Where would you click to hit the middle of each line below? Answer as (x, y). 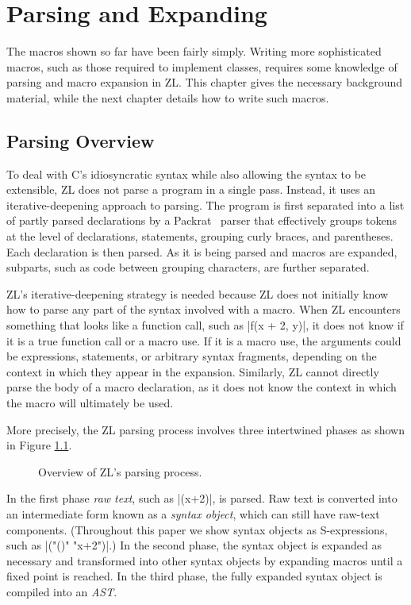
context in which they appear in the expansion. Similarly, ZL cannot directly (193, 371)
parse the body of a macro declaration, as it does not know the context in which (202, 387)
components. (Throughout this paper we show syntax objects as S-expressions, (197, 529)
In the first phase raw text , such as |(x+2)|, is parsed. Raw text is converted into (202, 498)
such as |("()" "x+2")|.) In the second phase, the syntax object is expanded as (194, 545)
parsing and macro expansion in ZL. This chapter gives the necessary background (205, 82)
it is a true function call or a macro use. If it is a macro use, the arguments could (204, 340)
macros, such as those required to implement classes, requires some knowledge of (202, 66)
